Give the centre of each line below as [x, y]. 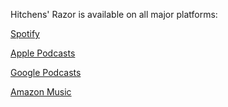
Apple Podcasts [43, 53]
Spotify [25, 33]
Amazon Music [41, 92]
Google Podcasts [46, 72]
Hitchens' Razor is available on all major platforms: [114, 14]
